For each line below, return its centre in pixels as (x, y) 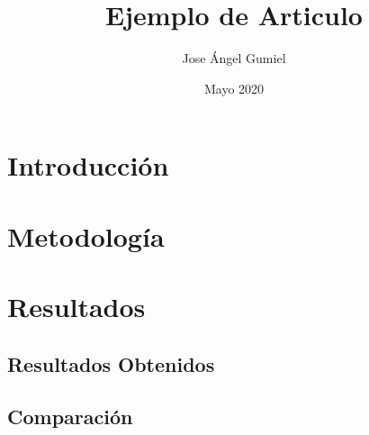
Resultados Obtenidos (111, 363)
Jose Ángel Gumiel (234, 58)
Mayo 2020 (234, 88)
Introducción (88, 165)
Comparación (70, 417)
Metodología (86, 236)
